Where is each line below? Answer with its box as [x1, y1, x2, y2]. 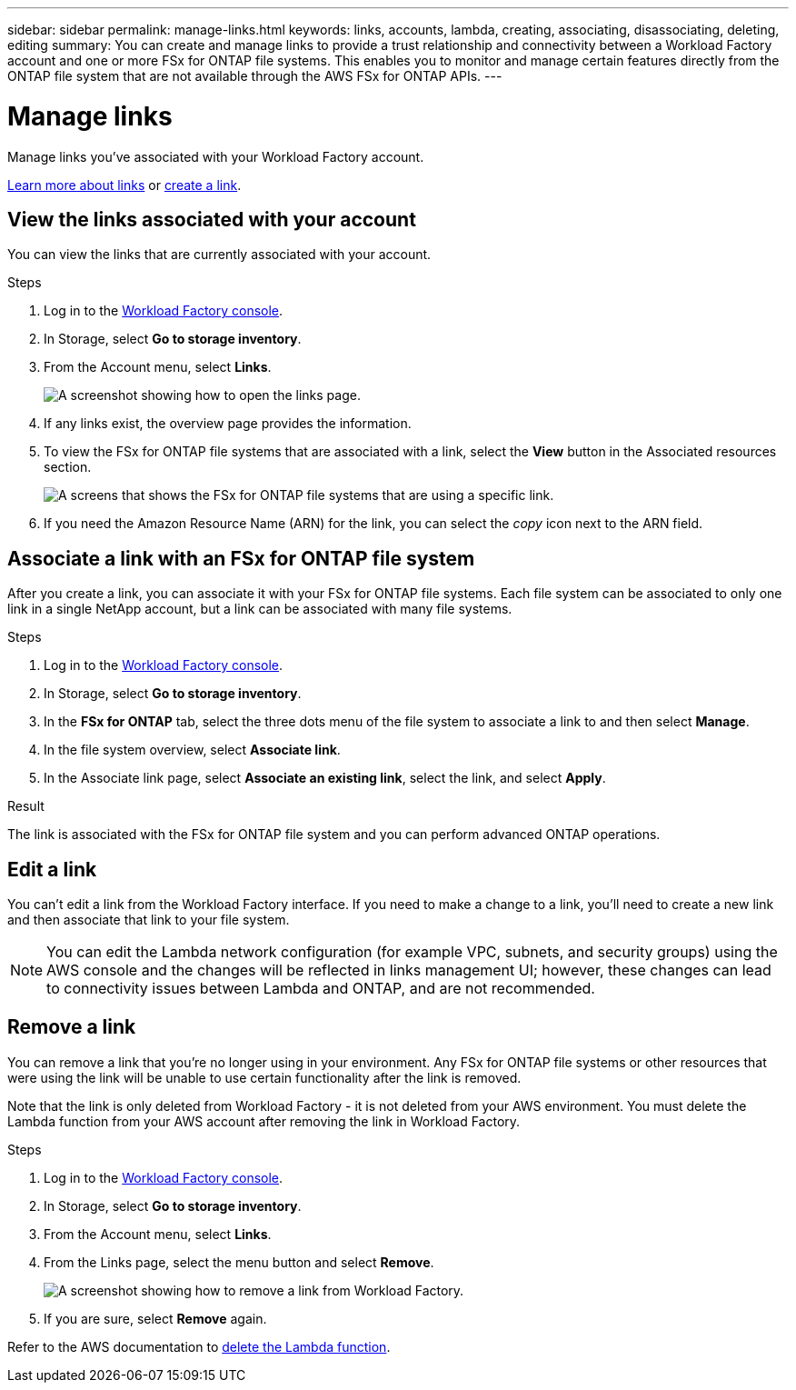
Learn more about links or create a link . [7, 176, 242, 193]
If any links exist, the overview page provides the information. [44, 415, 412, 432]
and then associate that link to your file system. [7, 912, 290, 928]
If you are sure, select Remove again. [44, 1310, 267, 1326]
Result [7, 798, 45, 815]
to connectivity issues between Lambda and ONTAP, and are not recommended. [46, 979, 595, 998]
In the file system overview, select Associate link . [44, 742, 341, 758]
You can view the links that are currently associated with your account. [7, 246, 432, 263]
